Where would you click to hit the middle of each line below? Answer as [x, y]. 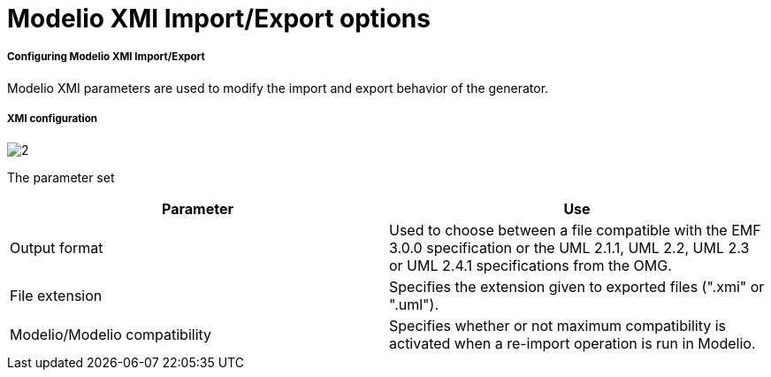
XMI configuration [53, 119]
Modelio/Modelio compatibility [111, 334]
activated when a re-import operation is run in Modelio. [573, 343]
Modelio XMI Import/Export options [219, 19]
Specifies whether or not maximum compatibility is [557, 325]
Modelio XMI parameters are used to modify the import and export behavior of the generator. [278, 88]
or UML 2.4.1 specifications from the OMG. [531, 265]
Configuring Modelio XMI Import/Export [106, 57]
